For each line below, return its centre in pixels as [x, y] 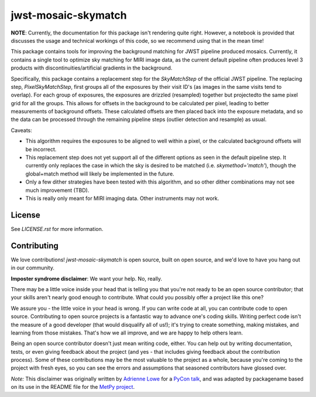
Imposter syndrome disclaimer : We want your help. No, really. [87, 278]
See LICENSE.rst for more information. [57, 229]
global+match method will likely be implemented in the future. [100, 174]
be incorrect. [41, 149]
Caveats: [21, 130]
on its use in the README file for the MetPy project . [73, 387]
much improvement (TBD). [57, 190]
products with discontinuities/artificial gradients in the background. [92, 68]
